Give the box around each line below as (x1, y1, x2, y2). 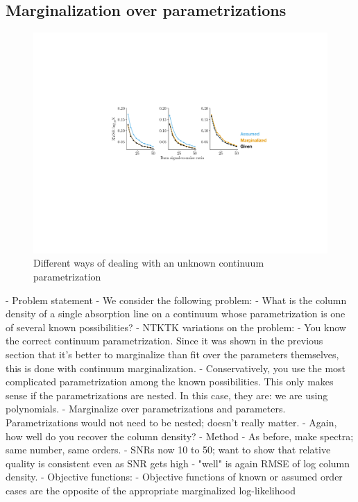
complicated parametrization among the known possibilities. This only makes (6, 374, 334, 389)
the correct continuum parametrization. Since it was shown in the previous (6, 333, 323, 348)
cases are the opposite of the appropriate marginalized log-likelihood (6, 483, 296, 497)
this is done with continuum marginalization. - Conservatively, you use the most (6, 360, 346, 375)
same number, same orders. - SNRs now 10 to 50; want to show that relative (6, 442, 331, 457)
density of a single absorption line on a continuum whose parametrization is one (6, 306, 346, 321)
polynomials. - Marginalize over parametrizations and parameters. (6, 401, 286, 416)
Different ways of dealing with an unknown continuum (33, 256, 264, 270)
